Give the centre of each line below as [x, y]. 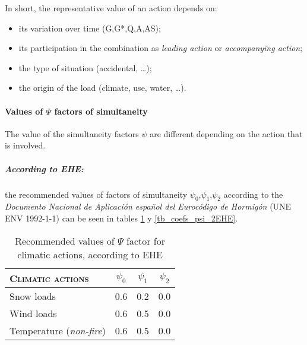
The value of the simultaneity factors [72, 133]
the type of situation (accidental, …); [85, 67]
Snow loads [33, 296]
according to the [253, 194]
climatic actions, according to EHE [90, 254]
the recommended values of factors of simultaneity [96, 194]
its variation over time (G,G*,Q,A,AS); [90, 28]
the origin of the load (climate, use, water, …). [102, 88]
